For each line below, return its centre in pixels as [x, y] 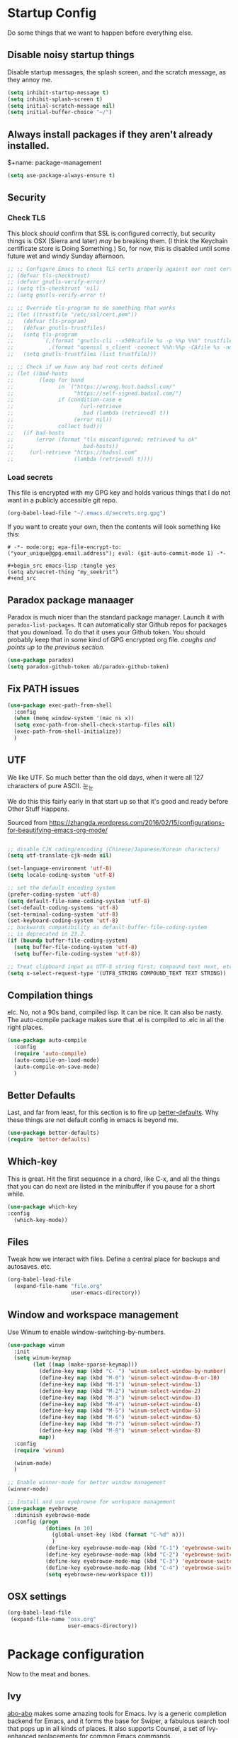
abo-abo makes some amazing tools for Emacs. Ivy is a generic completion [117, 1713]
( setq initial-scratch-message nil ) [61, 106]
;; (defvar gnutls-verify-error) [57, 282]
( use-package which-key [42, 1206]
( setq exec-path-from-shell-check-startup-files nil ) [95, 725]
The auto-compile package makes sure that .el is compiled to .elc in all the [116, 1020]
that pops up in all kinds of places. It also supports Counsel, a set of [106, 1728]
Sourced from [28, 822]
